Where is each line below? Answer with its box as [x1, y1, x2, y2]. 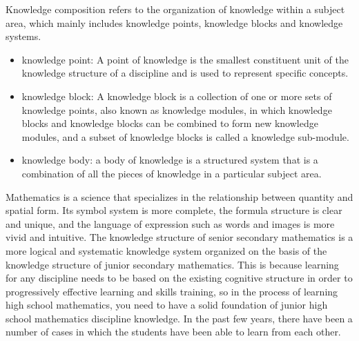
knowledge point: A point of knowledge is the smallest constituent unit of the [21, 52, 349, 66]
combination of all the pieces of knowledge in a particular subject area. [21, 166, 322, 180]
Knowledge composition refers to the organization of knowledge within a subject [6, 2, 345, 16]
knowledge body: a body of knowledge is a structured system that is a [21, 153, 318, 167]
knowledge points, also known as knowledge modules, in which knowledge [21, 102, 332, 117]
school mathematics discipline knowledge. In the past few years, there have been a [6, 311, 353, 325]
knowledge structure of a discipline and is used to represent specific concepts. [21, 66, 349, 80]
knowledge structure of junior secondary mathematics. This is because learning [6, 257, 339, 271]
